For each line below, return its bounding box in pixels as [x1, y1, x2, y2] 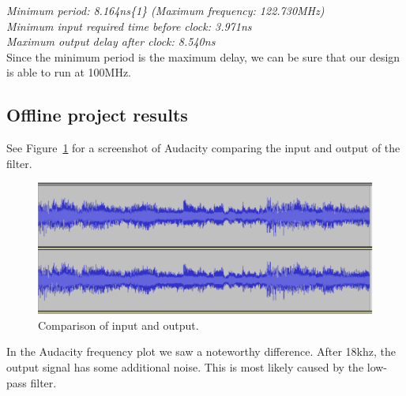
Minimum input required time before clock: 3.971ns [6, 17, 252, 34]
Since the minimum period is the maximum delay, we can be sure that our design [6, 48, 400, 65]
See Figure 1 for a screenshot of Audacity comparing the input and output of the [6, 140, 400, 156]
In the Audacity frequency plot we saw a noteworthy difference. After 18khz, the [6, 343, 396, 360]
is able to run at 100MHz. [6, 64, 132, 80]
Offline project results [6, 103, 188, 127]
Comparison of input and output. [38, 316, 199, 333]
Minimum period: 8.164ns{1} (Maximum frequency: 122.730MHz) [6, 2, 325, 18]
